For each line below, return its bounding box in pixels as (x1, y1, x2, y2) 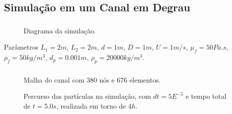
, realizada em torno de (56, 101, 126, 111)
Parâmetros (4, 42, 38, 52)
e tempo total (185, 91, 227, 101)
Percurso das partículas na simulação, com (24, 91, 151, 101)
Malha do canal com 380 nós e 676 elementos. (24, 74, 161, 85)
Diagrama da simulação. (24, 25, 96, 35)
